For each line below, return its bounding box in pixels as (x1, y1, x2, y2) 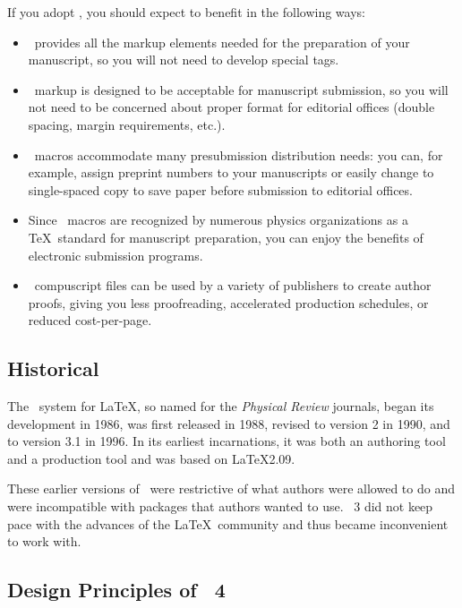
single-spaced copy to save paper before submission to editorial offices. (28, 180, 413, 199)
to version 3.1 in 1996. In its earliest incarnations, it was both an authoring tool (7, 432, 446, 450)
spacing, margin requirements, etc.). (28, 115, 226, 133)
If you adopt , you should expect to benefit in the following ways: (7, 3, 365, 21)
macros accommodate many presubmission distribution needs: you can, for (34, 145, 443, 164)
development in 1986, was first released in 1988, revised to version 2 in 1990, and (7, 414, 450, 432)
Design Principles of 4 (7, 576, 226, 604)
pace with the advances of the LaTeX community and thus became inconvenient (7, 514, 449, 533)
